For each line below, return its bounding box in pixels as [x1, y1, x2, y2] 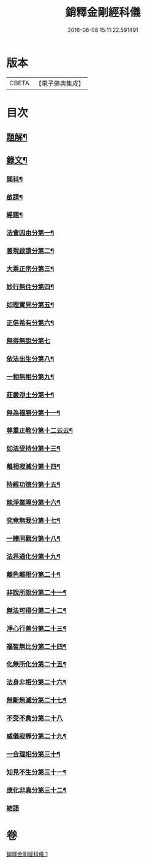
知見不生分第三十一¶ [6, 768, 67, 776]
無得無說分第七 [6, 336, 51, 345]
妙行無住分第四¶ [6, 283, 55, 291]
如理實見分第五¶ [6, 301, 55, 310]
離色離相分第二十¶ [6, 570, 61, 579]
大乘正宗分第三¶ [6, 265, 55, 273]
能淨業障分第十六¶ [6, 498, 61, 507]
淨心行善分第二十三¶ [6, 624, 67, 633]
